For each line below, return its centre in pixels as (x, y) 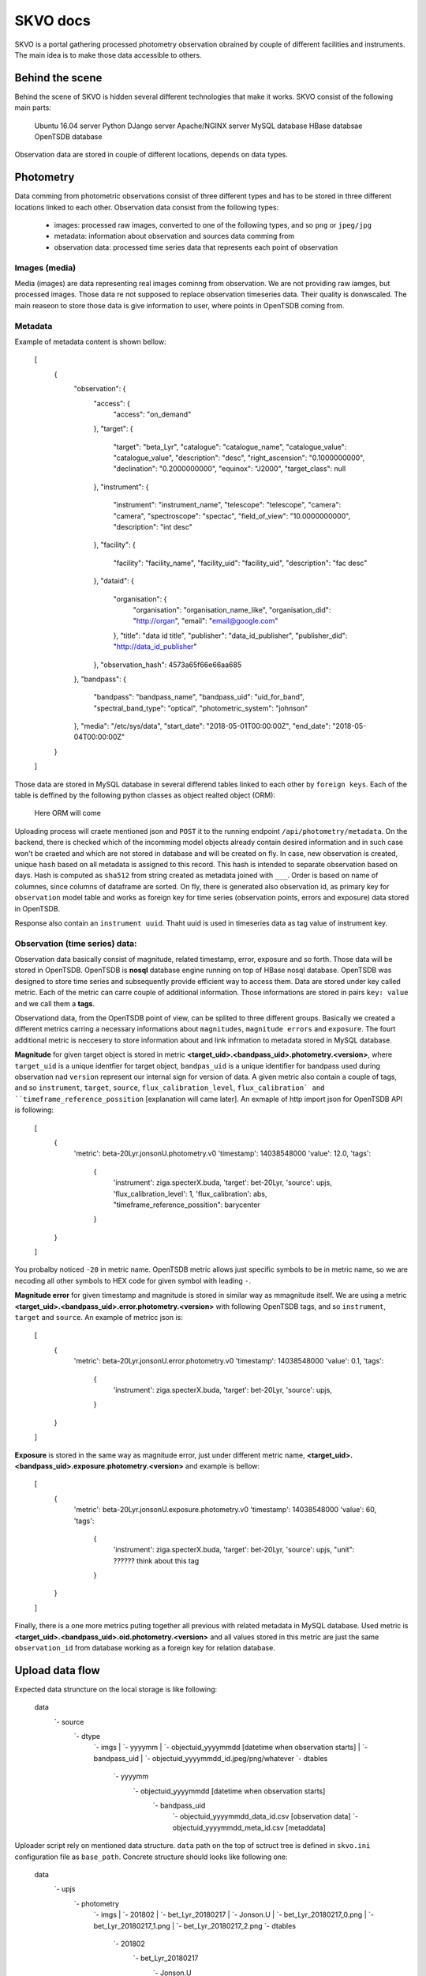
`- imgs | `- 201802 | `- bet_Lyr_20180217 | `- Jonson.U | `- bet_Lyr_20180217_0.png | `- (234, 1915)
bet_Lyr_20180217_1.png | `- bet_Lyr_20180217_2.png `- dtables (194, 1925)
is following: (34, 1110)
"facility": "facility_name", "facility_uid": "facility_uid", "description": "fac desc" (240, 563)
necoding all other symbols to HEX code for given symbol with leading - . (133, 1280)
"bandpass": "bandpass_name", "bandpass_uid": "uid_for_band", (199, 697)
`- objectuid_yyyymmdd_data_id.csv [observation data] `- (265, 1816)
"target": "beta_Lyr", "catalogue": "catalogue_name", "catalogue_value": (230, 447)
